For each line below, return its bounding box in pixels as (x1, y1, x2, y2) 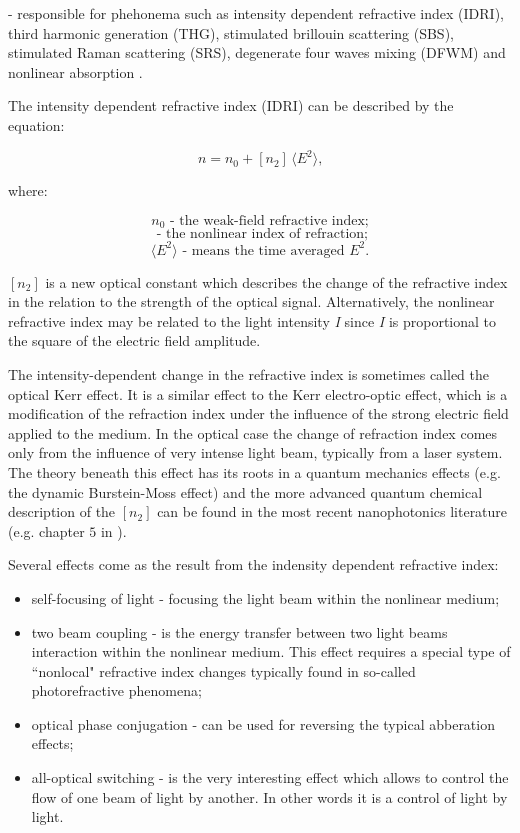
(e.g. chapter (8, 520, 85, 541)
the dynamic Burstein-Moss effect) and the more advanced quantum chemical (8, 481, 483, 502)
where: (8, 180, 48, 201)
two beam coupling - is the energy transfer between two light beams (31, 621, 448, 642)
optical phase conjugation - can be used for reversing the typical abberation (31, 713, 495, 734)
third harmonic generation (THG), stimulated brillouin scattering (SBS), (8, 22, 454, 43)
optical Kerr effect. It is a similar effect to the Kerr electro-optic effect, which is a (8, 383, 508, 404)
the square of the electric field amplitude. (8, 330, 261, 351)
